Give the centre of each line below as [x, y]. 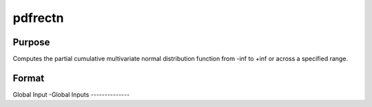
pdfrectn [39, 18]
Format [29, 78]
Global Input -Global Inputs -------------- [71, 94]
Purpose [31, 42]
